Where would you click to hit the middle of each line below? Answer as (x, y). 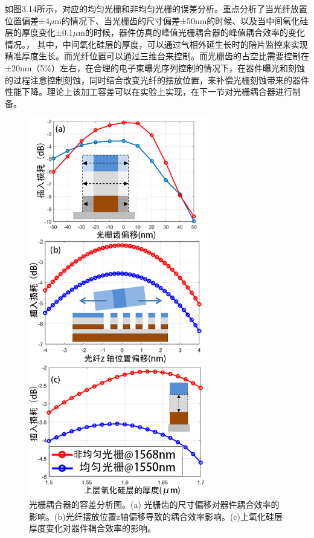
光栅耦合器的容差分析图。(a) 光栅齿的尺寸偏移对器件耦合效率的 (154, 504)
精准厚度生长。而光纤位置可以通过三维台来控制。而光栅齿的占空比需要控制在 (157, 56)
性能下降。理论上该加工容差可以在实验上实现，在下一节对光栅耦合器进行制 (153, 92)
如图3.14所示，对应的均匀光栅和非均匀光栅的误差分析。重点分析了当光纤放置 (156, 8)
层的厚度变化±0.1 (39, 32)
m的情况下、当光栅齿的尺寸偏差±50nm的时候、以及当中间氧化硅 (181, 20)
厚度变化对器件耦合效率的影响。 (92, 528)
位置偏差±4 (27, 20)
